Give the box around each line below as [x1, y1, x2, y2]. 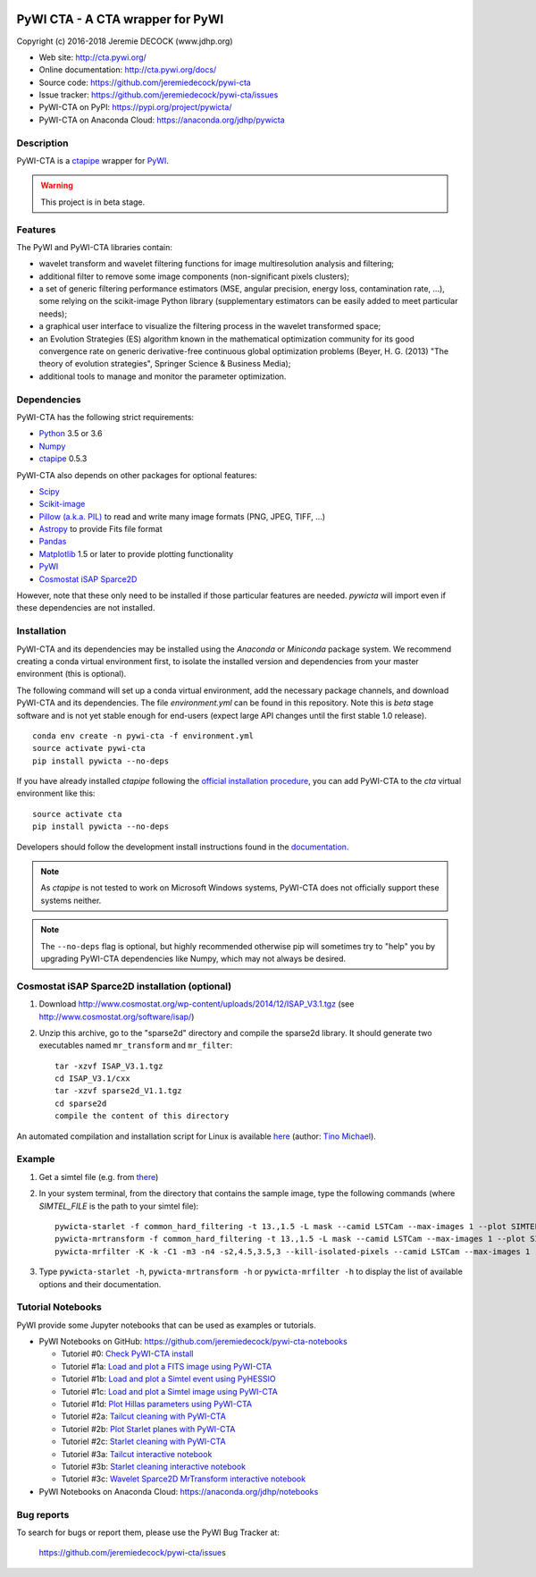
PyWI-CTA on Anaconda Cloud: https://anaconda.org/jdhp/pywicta [38, 114, 285, 125]
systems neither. [40, 895, 102, 906]
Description [16, 137, 69, 149]
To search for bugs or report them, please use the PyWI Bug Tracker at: [16, 1527, 281, 1538]
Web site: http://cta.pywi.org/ [38, 52, 147, 63]
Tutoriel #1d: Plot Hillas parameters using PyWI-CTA [61, 1399, 253, 1410]
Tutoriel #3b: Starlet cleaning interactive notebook [61, 1461, 246, 1472]
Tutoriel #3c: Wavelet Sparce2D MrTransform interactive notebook [61, 1473, 306, 1484]
